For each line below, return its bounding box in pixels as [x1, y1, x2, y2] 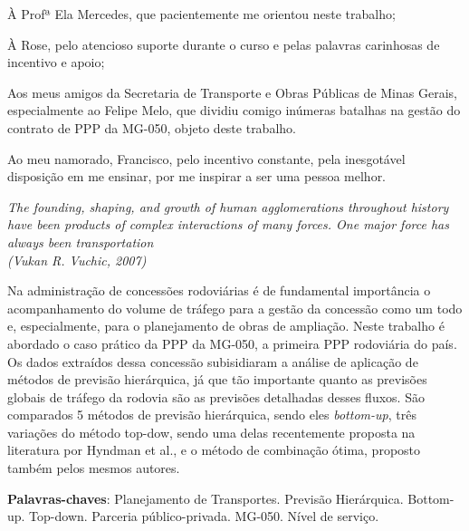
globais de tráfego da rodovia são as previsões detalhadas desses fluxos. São [7, 387, 425, 406]
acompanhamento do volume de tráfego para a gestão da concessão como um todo [7, 298, 463, 317]
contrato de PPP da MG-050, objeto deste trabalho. [7, 118, 296, 137]
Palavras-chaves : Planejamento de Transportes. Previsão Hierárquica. [7, 488, 404, 507]
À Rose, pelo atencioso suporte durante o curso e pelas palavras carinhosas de [7, 34, 440, 53]
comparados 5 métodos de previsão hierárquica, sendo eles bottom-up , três [7, 405, 416, 424]
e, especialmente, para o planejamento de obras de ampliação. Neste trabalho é [7, 316, 445, 335]
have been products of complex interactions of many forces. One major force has [7, 215, 449, 234]
